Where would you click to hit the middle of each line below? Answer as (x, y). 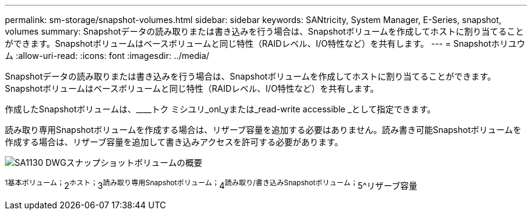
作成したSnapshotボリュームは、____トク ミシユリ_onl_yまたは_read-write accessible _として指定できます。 (220, 109)
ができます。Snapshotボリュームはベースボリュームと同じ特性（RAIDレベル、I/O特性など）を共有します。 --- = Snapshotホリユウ (265, 43)
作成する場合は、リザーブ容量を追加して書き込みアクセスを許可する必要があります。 (174, 142)
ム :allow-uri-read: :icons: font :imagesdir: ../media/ (107, 56)
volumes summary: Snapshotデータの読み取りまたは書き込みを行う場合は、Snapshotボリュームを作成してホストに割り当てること (264, 31)
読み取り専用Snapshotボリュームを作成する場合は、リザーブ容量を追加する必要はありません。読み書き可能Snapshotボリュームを (263, 130)
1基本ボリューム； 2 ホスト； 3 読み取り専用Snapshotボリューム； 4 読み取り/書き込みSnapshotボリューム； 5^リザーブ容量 (211, 185)
